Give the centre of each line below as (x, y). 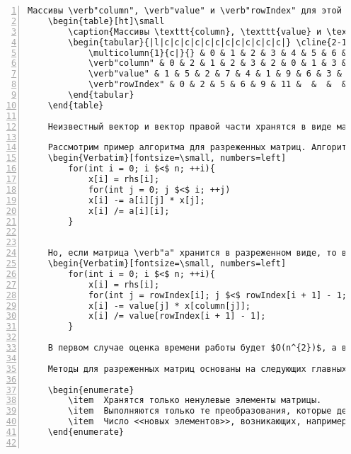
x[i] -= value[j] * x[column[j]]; (169, 306)
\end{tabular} (101, 95)
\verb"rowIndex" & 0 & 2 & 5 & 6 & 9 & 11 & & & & (218, 85)
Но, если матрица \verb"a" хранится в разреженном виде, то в (197, 253)
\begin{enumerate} (91, 390)
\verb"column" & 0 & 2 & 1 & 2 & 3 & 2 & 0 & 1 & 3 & (218, 63)
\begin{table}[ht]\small (106, 21)
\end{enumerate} (86, 432)
